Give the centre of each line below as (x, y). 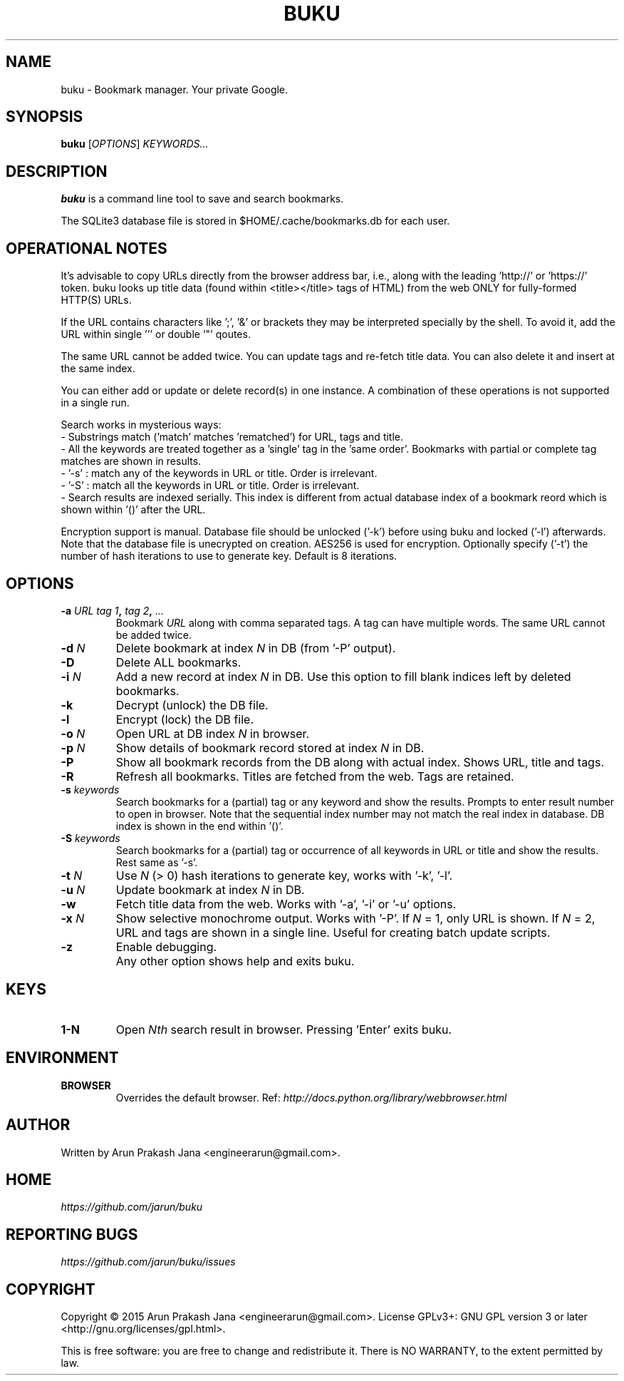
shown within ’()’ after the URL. (133, 510)
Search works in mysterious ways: (141, 425)
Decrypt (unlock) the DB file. (192, 705)
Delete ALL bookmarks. (178, 662)
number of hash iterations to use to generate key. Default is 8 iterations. (229, 556)
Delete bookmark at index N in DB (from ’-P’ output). (256, 648)
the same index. (98, 369)
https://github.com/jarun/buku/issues (148, 1262)
